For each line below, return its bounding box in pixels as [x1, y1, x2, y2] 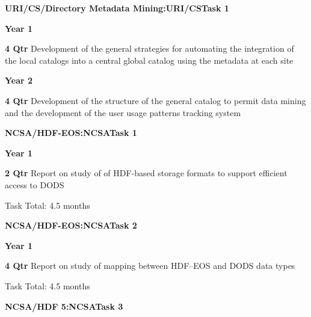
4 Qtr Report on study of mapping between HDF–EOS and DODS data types [5, 259, 295, 272]
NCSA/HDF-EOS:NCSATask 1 [5, 126, 137, 139]
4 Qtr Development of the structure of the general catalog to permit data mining [5, 94, 306, 106]
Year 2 [5, 74, 33, 87]
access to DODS [5, 178, 64, 191]
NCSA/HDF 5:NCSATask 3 [5, 300, 123, 312]
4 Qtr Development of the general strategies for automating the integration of [5, 42, 294, 55]
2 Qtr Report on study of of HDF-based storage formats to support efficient [5, 167, 288, 179]
